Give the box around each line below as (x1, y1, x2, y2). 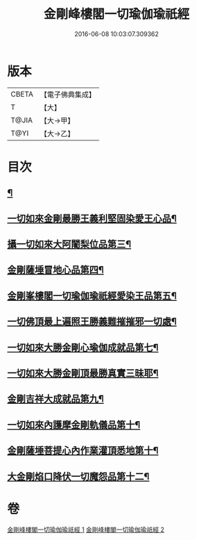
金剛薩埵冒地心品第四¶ (7, 264, 104, 276)
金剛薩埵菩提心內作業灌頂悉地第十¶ (7, 445, 159, 457)
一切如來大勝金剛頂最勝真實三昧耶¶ (7, 368, 159, 379)
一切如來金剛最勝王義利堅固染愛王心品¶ (7, 213, 177, 224)
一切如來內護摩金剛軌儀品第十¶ (7, 418, 141, 431)
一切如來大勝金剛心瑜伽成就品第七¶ (7, 341, 159, 353)
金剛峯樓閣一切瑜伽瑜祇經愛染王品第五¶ (7, 290, 177, 302)
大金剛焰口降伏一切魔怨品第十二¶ (7, 471, 150, 482)
